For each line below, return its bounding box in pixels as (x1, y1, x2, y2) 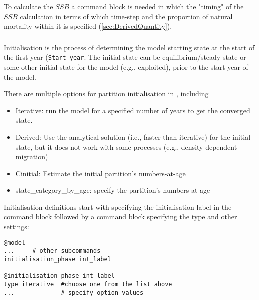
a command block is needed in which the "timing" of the (71, 1, 244, 11)
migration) (15, 151, 48, 162)
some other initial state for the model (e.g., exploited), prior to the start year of (4, 61, 248, 72)
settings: (4, 221, 29, 232)
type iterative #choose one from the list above (4, 280, 172, 288)
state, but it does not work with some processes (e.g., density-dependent (15, 141, 237, 152)
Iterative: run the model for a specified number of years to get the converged (15, 105, 250, 115)
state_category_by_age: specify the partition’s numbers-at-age (15, 185, 210, 195)
